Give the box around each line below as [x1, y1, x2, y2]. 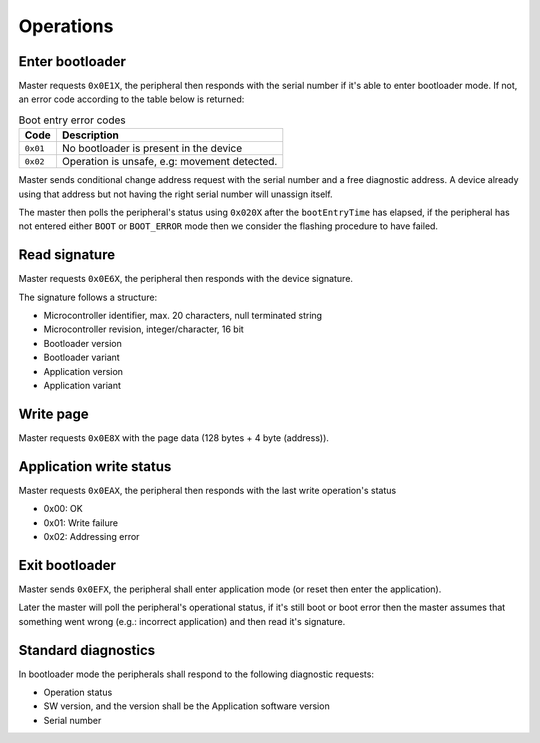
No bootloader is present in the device [61, 141, 243, 155]
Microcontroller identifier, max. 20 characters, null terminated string [43, 310, 323, 322]
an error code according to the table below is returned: [18, 93, 245, 105]
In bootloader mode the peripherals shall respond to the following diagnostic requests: [18, 668, 375, 680]
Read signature [18, 246, 115, 264]
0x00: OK [43, 503, 84, 515]
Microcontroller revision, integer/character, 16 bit [43, 323, 244, 335]
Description [61, 128, 119, 142]
